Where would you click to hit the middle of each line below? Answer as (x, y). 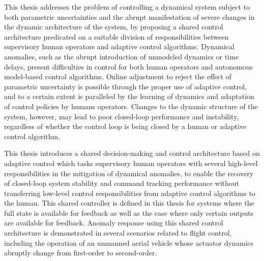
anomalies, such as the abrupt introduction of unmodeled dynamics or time (121, 56)
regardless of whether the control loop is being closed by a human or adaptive (125, 126)
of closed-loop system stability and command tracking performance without (122, 183)
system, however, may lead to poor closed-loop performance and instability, (122, 116)
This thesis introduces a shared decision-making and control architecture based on (132, 153)
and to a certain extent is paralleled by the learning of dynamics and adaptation (129, 96)
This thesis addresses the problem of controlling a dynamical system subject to (127, 7)
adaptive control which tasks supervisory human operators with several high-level (131, 163)
